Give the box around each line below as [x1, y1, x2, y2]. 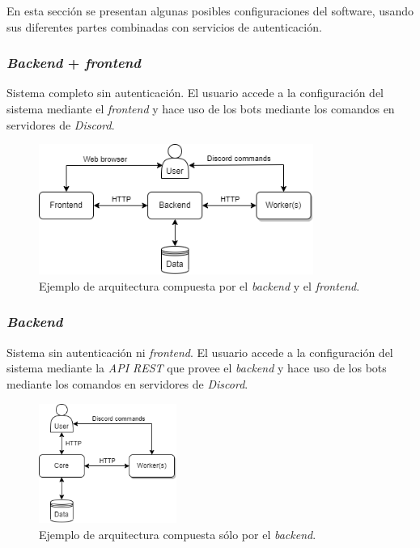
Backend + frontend [6, 53, 142, 73]
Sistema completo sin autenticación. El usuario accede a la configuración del [6, 84, 384, 101]
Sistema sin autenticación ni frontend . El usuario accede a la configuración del [6, 343, 393, 360]
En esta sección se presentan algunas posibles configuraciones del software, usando [6, 2, 414, 19]
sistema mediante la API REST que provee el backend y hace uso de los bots [6, 359, 387, 376]
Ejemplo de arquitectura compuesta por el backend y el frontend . [39, 277, 360, 294]
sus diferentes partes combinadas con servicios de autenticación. [6, 18, 322, 35]
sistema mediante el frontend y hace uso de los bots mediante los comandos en [6, 100, 395, 117]
